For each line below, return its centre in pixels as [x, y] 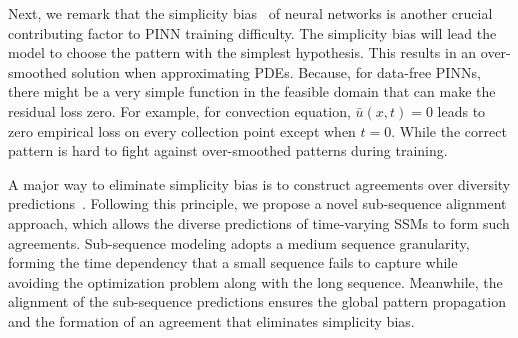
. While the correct [449, 130]
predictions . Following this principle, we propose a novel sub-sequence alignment [257, 203]
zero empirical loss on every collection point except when [182, 130]
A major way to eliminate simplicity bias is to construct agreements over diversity [259, 183]
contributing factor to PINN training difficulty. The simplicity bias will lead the [252, 32]
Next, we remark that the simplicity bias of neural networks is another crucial [250, 13]
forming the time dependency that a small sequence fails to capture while [233, 262]
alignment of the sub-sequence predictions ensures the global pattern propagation [257, 301]
